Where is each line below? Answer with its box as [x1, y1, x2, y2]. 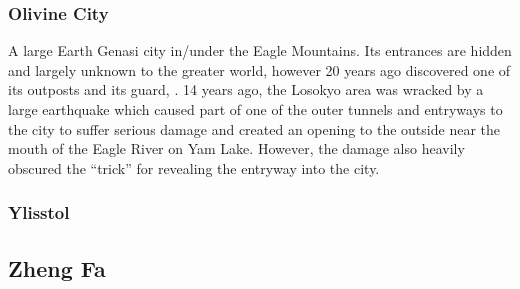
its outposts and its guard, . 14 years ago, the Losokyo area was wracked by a [8, 79, 484, 100]
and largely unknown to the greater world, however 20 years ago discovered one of [8, 59, 511, 80]
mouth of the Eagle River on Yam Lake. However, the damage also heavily [8, 138, 465, 159]
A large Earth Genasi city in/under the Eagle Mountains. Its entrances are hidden [8, 40, 512, 61]
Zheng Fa [8, 252, 106, 283]
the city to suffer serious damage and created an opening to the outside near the [8, 118, 500, 139]
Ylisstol [8, 200, 70, 225]
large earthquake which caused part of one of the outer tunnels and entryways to [8, 99, 503, 119]
